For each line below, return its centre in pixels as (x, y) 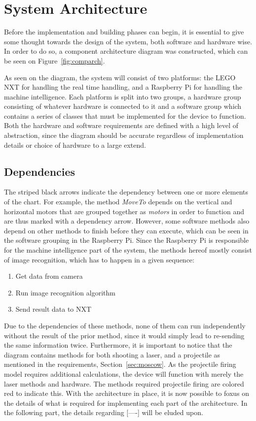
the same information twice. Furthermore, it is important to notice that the (118, 345)
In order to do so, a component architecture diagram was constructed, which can (126, 51)
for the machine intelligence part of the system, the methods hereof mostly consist (128, 250)
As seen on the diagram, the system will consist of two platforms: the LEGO (120, 77)
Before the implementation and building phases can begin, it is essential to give (124, 32)
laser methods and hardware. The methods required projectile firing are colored (124, 383)
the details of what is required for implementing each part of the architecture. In (126, 403)
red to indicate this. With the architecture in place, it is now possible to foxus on (127, 393)
